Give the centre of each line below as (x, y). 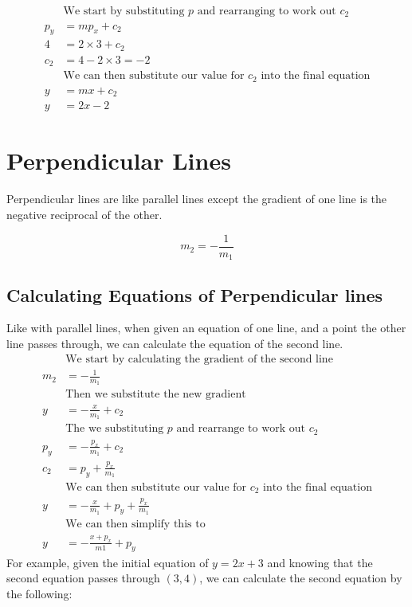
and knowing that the (320, 562)
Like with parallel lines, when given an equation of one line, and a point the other (206, 328)
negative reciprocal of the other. (84, 214)
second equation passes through (83, 578)
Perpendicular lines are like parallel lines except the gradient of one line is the (197, 199)
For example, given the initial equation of (108, 562)
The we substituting (115, 429)
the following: (39, 593)
